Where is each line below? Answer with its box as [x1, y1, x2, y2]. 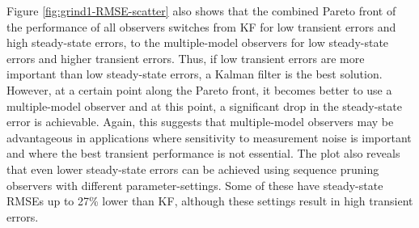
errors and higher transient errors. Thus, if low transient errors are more [6, 49, 365, 66]
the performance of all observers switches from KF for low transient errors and [6, 18, 396, 35]
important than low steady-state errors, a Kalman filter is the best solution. [6, 65, 383, 82]
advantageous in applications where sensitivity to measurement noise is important [6, 129, 412, 146]
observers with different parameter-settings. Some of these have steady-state [6, 176, 383, 193]
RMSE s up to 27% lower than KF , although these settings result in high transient [6, 192, 413, 209]
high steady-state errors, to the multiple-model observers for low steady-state [6, 34, 389, 51]
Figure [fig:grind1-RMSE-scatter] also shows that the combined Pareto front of [6, 2, 396, 19]
